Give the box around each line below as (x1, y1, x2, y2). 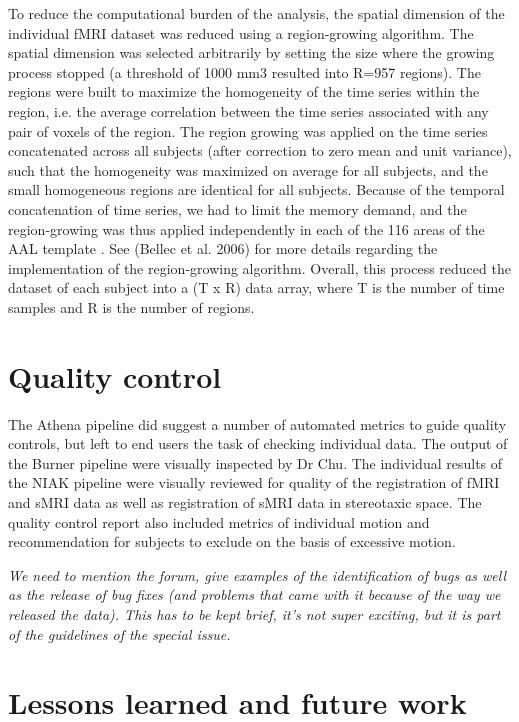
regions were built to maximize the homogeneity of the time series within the (8, 81, 480, 102)
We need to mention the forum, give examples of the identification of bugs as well (8, 564, 507, 585)
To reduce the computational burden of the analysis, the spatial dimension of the (8, 3, 505, 23)
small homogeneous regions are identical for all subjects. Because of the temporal (8, 179, 505, 200)
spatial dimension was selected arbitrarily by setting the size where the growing (8, 42, 495, 63)
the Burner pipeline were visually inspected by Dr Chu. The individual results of (8, 452, 503, 473)
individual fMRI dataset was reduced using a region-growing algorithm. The (8, 22, 474, 43)
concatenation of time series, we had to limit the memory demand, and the (8, 198, 467, 219)
